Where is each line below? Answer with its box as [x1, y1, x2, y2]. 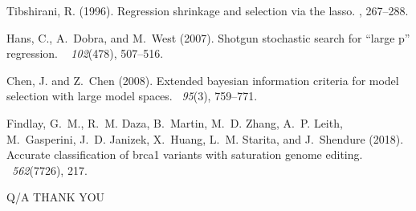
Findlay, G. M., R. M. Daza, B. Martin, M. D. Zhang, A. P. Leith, [6, 114, 343, 131]
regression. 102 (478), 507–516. [6, 45, 164, 62]
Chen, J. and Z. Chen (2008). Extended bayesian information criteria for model [6, 71, 399, 88]
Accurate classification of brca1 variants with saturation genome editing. [6, 146, 363, 163]
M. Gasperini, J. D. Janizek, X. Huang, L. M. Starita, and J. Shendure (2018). [6, 130, 404, 147]
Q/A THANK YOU [6, 189, 105, 205]
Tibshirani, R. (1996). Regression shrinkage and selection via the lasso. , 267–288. [6, 2, 409, 18]
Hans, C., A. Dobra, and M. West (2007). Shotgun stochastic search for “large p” [6, 29, 410, 46]
